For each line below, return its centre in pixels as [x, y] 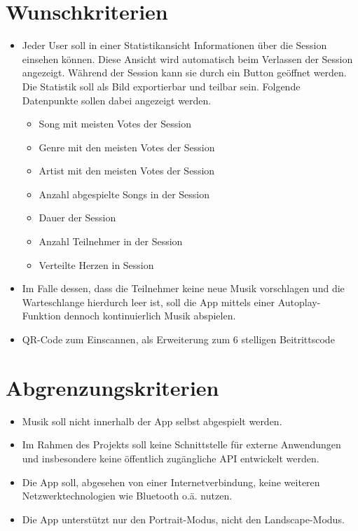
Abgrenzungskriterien [112, 387]
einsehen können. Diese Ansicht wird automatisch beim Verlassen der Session [187, 58]
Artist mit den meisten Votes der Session [127, 171]
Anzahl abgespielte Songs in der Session [124, 194]
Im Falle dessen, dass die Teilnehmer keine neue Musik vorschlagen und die [183, 288]
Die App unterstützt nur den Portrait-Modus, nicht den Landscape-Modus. [183, 519]
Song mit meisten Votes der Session [115, 124]
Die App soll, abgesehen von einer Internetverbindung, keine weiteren [171, 482]
